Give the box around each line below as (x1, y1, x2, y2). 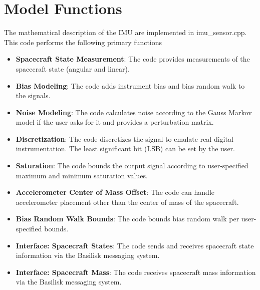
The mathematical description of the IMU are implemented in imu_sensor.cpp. (4, 27, 247, 38)
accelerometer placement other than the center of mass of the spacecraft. (16, 196, 239, 207)
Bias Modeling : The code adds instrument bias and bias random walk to (16, 80, 245, 91)
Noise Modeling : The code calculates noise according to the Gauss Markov (16, 107, 252, 117)
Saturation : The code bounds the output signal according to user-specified (16, 160, 248, 171)
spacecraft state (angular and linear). (16, 63, 130, 74)
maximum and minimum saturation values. (16, 170, 148, 180)
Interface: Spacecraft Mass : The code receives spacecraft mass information (16, 266, 256, 277)
